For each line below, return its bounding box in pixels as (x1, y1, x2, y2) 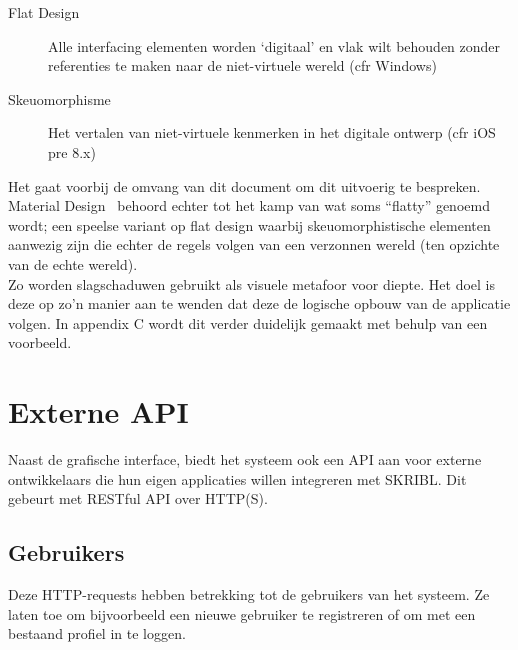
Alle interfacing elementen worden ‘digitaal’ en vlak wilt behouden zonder (48, 35, 501, 56)
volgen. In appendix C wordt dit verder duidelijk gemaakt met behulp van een (8, 312, 488, 333)
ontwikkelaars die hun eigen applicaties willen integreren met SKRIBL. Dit (8, 468, 467, 489)
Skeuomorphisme (8, 88, 111, 109)
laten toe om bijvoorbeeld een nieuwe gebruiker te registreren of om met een (8, 603, 476, 624)
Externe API (8, 391, 189, 432)
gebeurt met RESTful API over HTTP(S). (8, 488, 268, 509)
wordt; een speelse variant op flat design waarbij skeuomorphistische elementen (8, 214, 491, 235)
